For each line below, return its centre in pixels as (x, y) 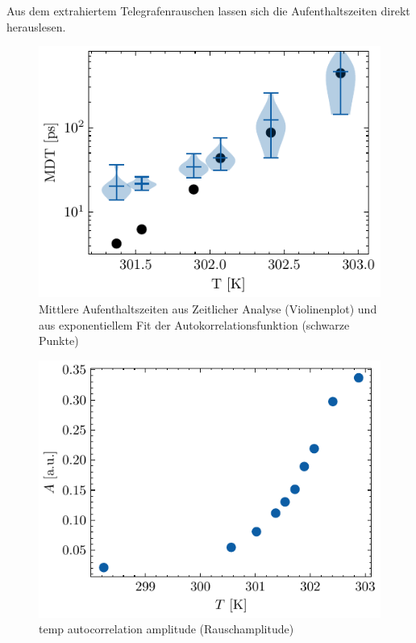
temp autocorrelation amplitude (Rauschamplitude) (166, 629)
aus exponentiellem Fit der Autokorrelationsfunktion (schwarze (194, 324)
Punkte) (59, 340)
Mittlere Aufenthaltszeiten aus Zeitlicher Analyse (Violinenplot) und (208, 308)
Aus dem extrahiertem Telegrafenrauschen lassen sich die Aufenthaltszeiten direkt (208, 11)
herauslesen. (36, 26)
